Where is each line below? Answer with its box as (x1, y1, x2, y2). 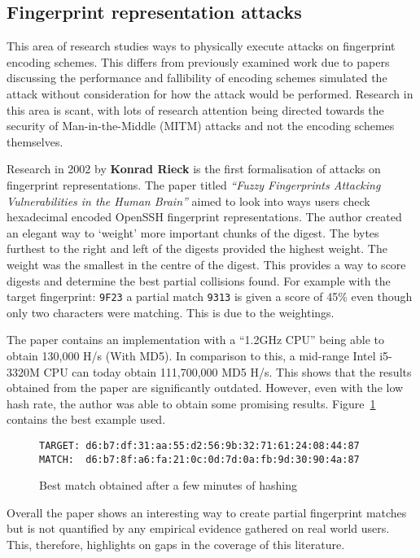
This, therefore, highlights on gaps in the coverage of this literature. (7, 536, 345, 553)
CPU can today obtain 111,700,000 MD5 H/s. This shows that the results (43, 363, 412, 380)
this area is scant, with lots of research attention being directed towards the (7, 101, 384, 118)
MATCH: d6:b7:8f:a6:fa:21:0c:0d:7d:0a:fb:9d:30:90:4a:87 (39, 453, 360, 465)
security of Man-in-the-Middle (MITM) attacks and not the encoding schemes (7, 117, 395, 134)
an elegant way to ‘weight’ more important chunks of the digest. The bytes (7, 224, 379, 241)
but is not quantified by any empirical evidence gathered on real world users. (7, 520, 390, 537)
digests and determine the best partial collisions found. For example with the (7, 272, 391, 289)
